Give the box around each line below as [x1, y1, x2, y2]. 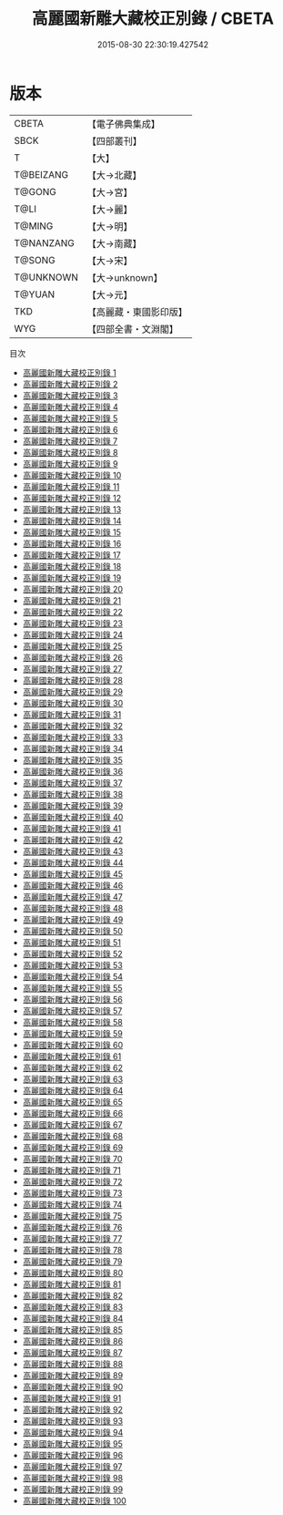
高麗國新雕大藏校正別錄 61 [22, 1050, 122, 1062]
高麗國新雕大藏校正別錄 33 [22, 731, 124, 743]
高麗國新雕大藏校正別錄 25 [22, 640, 123, 652]
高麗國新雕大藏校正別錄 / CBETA [31, 8, 275, 29]
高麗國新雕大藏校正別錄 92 [22, 1404, 123, 1415]
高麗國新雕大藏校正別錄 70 [22, 1153, 123, 1164]
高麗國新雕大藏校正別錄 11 [22, 480, 120, 492]
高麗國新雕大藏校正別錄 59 [22, 1027, 123, 1039]
